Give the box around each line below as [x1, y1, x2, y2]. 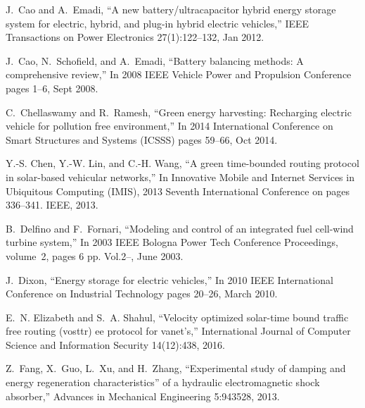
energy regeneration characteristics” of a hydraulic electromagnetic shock [6, 375, 320, 390]
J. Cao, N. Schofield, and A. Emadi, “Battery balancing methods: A [6, 53, 304, 68]
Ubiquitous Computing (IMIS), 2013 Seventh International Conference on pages [6, 183, 350, 198]
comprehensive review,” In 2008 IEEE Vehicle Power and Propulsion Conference [6, 67, 352, 82]
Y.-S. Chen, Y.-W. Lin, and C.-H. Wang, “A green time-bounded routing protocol [6, 156, 359, 171]
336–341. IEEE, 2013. [6, 197, 98, 212]
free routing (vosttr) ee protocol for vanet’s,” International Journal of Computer [6, 323, 351, 338]
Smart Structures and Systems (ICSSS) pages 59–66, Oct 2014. [6, 132, 278, 147]
